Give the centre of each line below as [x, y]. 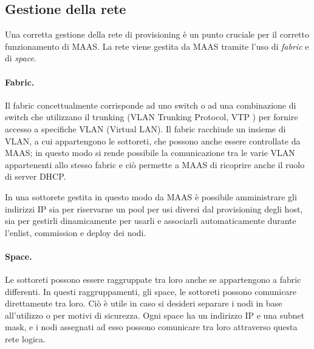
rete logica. [25, 339]
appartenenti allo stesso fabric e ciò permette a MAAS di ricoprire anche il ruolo [155, 164]
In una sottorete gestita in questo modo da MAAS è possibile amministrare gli [151, 196]
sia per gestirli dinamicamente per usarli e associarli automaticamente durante [151, 221]
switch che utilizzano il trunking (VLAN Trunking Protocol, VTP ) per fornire [152, 117]
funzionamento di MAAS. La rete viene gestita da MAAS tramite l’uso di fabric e [157, 46]
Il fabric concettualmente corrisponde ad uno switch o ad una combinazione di [151, 105]
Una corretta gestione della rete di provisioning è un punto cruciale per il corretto [157, 34]
